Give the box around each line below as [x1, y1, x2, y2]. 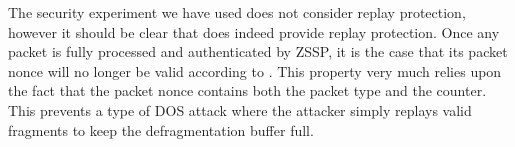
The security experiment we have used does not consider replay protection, [8, 2, 466, 22]
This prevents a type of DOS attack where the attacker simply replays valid [8, 99, 472, 120]
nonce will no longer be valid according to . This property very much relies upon [8, 60, 502, 81]
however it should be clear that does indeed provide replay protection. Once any [8, 21, 500, 42]
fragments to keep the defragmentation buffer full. [8, 119, 314, 140]
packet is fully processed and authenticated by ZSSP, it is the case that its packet [8, 41, 508, 62]
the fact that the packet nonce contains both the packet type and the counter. [8, 80, 487, 101]
